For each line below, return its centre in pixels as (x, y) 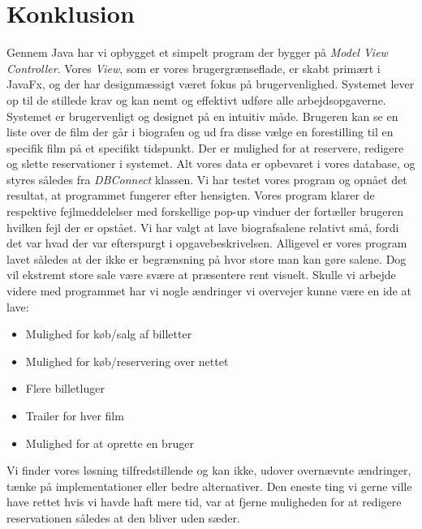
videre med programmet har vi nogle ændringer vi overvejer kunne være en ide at (209, 291)
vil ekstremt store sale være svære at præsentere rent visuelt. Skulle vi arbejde (201, 275)
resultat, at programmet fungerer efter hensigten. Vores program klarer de (191, 195)
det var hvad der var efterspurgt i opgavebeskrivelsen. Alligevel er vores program (207, 243)
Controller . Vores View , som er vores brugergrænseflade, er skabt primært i (194, 68)
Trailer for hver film (75, 415)
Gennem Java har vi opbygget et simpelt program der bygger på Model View (197, 52)
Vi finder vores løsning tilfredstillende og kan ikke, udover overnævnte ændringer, (209, 470)
